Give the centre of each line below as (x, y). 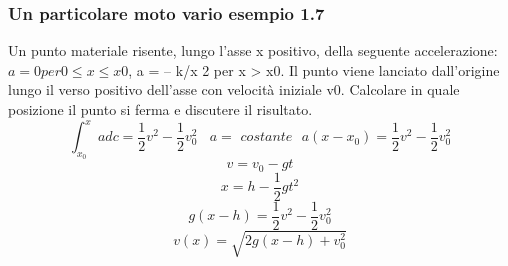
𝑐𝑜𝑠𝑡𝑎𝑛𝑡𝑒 (266, 137)
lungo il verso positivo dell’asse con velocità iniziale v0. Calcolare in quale (234, 89)
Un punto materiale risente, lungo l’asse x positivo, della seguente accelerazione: (253, 50)
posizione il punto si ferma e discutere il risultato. (160, 109)
